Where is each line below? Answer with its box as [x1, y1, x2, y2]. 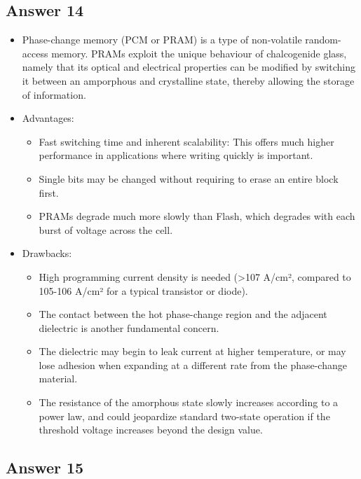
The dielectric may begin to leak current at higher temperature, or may [39, 344, 346, 359]
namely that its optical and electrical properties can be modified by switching [22, 60, 355, 74]
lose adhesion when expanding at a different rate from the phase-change [39, 357, 347, 372]
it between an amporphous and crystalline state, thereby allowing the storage [22, 73, 355, 88]
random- [305, 32, 341, 47]
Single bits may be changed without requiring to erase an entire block [39, 171, 339, 186]
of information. [22, 87, 86, 102]
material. [39, 371, 78, 386]
